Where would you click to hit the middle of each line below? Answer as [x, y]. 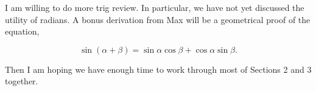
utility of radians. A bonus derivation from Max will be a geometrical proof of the [158, 19]
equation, [22, 31]
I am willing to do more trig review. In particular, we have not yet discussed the [155, 7]
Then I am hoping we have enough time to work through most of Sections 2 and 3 [158, 69]
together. [22, 81]
